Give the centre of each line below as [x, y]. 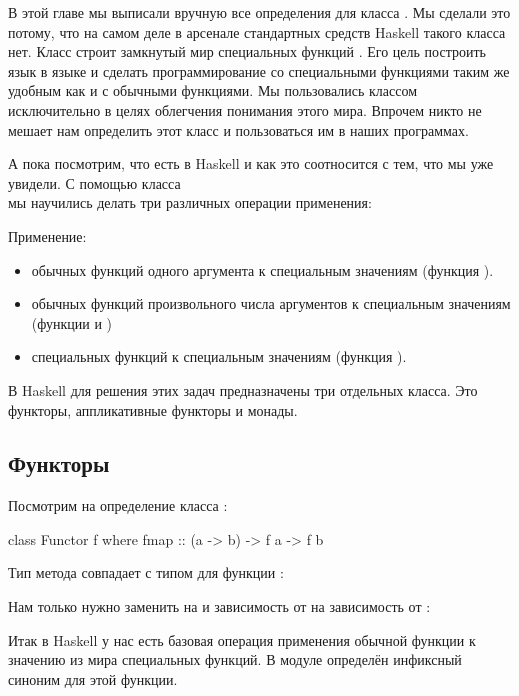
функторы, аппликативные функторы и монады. [153, 409]
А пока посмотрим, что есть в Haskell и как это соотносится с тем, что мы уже [251, 163]
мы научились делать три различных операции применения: [190, 202]
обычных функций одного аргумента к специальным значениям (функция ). [262, 269]
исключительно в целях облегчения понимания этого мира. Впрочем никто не [245, 109]
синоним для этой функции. [93, 678]
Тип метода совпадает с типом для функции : [146, 572]
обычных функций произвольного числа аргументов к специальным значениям [271, 303]
